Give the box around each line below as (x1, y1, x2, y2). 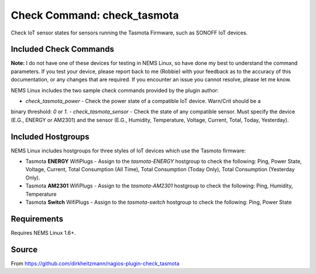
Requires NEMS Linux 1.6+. (11, 229, 76, 236)
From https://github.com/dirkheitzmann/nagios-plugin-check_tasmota (11, 260, 180, 267)
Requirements (11, 214, 64, 224)
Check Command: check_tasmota (11, 9, 179, 22)
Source (11, 244, 38, 254)
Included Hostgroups (11, 131, 90, 141)
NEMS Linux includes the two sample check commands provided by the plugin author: (11, 86, 219, 93)
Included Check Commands (11, 44, 114, 54)
